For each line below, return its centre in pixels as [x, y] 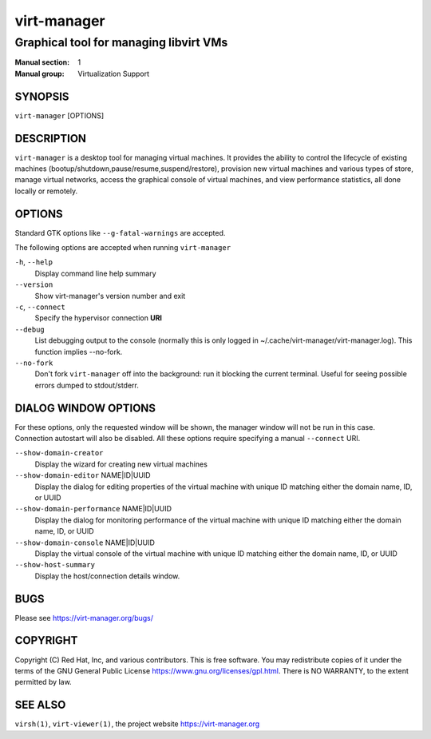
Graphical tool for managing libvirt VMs [121, 42]
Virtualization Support [114, 74]
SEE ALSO [40, 705]
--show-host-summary [55, 565]
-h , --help [34, 262]
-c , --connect [40, 307]
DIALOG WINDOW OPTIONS [85, 408]
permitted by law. [43, 682]
